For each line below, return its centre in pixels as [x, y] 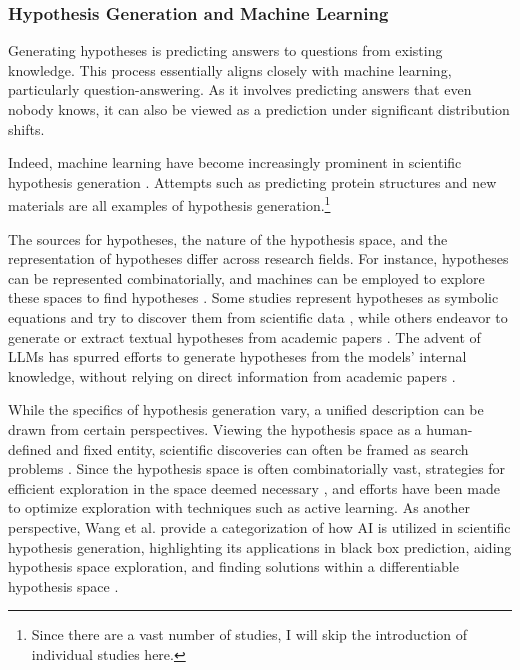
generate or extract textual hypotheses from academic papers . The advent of [244, 336]
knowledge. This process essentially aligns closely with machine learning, [230, 69]
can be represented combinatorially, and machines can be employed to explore [246, 277]
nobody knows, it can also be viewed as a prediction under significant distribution [259, 109]
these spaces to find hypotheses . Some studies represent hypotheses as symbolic [253, 297]
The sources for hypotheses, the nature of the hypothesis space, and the [228, 238]
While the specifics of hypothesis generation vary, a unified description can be [246, 409]
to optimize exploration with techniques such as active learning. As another [239, 507]
